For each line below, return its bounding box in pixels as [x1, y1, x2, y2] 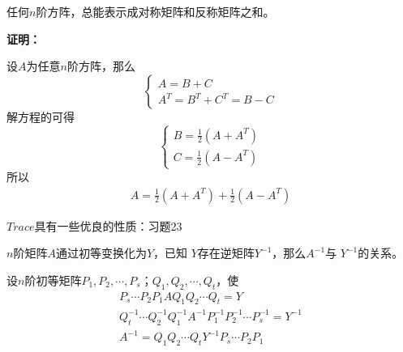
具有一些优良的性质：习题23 [34, 217, 182, 234]
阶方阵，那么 [66, 57, 135, 74]
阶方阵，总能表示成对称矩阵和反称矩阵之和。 [36, 3, 275, 19]
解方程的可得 [6, 108, 75, 125]
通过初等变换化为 [55, 244, 147, 261]
